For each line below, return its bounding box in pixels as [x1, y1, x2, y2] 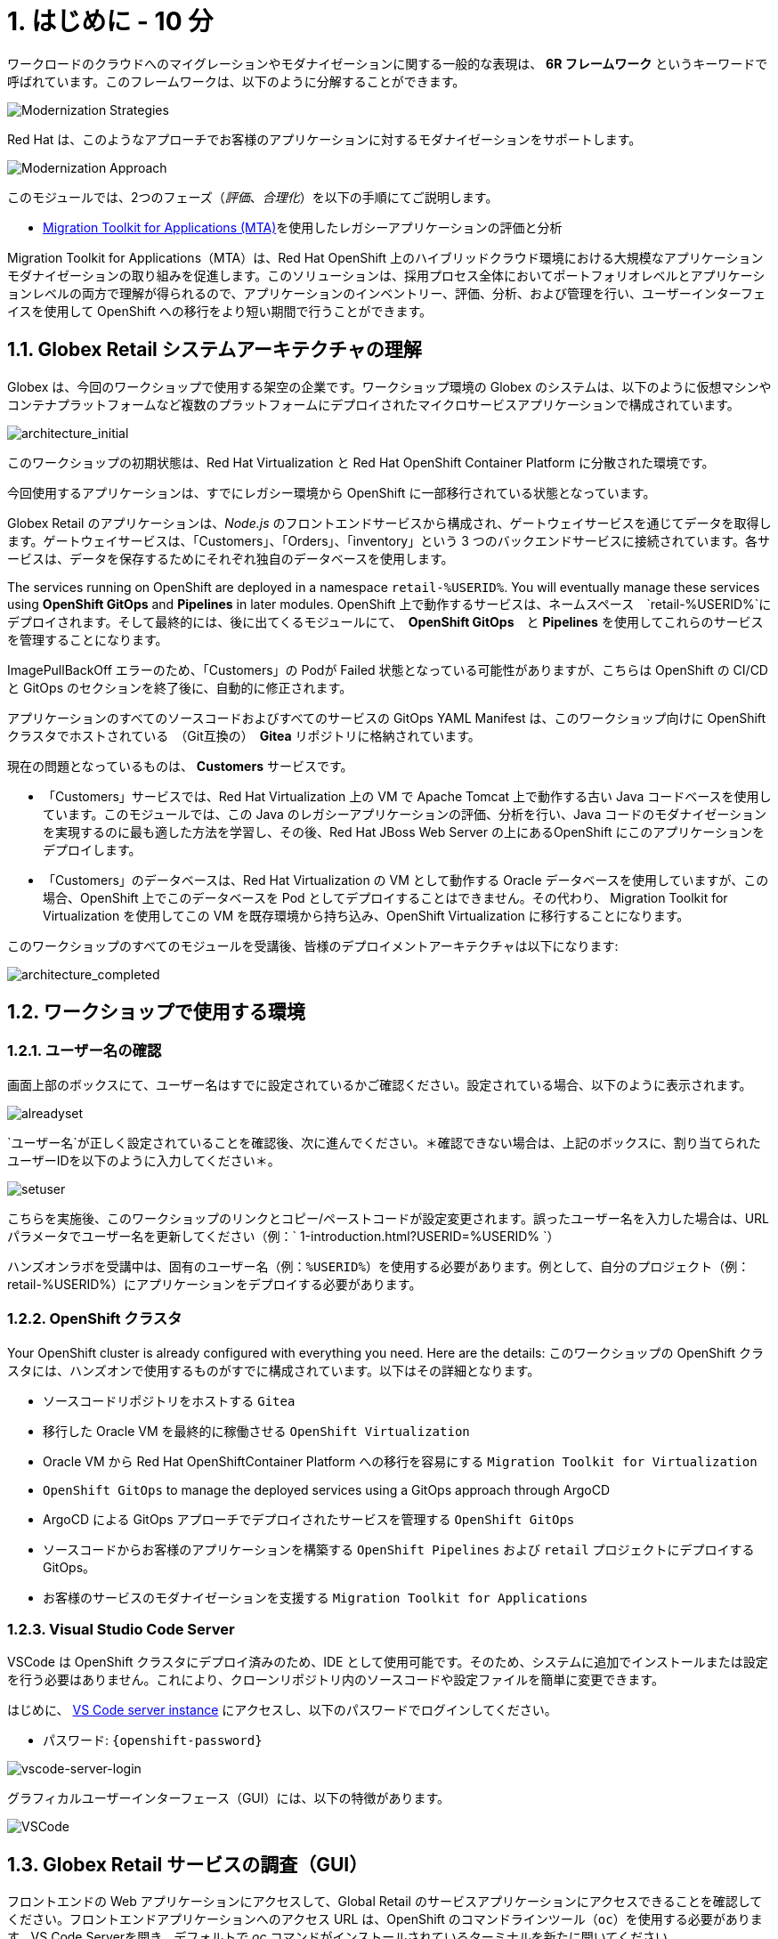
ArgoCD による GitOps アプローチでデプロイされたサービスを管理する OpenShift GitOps [43, 1511, 575, 1527]
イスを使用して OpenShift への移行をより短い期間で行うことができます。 [7, 303, 432, 319]
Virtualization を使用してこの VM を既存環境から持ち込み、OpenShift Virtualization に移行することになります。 [43, 907, 690, 923]
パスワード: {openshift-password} [43, 1732, 263, 1748]
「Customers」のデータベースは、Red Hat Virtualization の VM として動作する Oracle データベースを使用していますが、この [43, 872, 769, 888]
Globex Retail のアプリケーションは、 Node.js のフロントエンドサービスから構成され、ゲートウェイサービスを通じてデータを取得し [7, 515, 772, 531]
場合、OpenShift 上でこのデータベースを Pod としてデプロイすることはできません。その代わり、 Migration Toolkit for [43, 889, 728, 905]
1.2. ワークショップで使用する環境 [7, 1001, 305, 1024]
